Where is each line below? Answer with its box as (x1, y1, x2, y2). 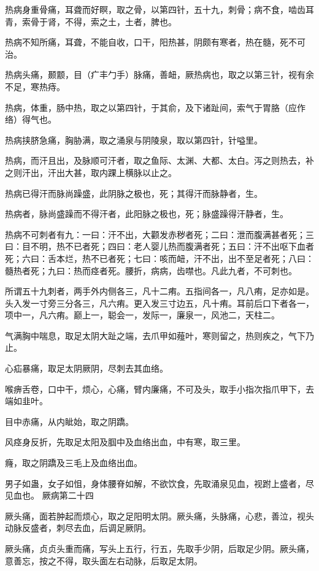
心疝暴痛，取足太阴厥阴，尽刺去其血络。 (5, 362, 168, 375)
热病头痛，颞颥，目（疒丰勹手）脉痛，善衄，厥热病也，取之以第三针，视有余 (5, 68, 314, 81)
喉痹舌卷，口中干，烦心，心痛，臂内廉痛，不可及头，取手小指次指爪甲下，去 (5, 382, 314, 395)
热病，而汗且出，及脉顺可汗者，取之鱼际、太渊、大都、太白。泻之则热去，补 (5, 154, 314, 167)
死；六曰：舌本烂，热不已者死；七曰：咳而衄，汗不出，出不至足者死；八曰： (5, 251, 314, 264)
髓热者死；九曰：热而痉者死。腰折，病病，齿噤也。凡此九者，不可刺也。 (5, 264, 297, 277)
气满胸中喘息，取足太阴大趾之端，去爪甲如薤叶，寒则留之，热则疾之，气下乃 (5, 329, 314, 342)
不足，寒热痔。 (5, 80, 65, 93)
